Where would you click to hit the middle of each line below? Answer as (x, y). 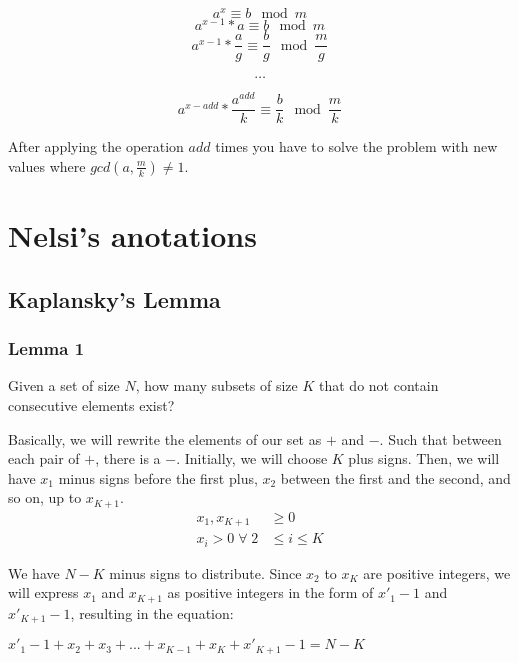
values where (47, 165)
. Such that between (440, 438)
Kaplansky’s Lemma (114, 298)
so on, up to (45, 497)
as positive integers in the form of (270, 592)
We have (34, 572)
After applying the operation (96, 146)
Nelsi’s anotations (132, 235)
